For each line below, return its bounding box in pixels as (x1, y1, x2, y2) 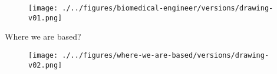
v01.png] (28, 13, 62, 22)
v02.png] (28, 61, 62, 69)
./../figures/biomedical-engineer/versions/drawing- (62, 4, 273, 12)
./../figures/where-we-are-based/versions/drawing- (62, 51, 269, 59)
